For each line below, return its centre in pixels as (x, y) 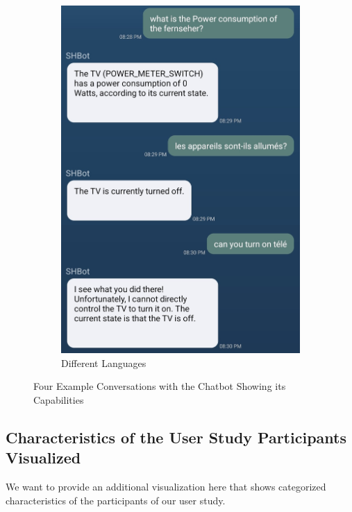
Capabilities (59, 399)
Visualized (43, 458)
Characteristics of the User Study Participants (176, 437)
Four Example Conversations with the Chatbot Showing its (160, 386)
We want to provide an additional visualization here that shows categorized (166, 487)
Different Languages (104, 362)
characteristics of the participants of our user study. (116, 500)
